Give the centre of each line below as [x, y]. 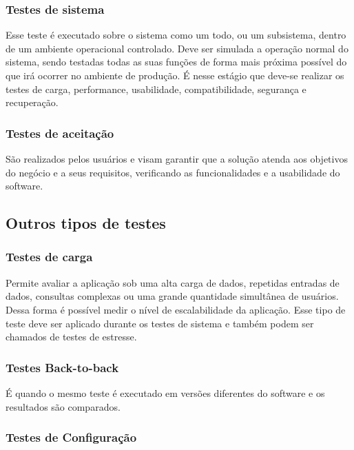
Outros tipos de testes [86, 223]
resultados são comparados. [63, 406]
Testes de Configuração [71, 437]
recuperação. [32, 102]
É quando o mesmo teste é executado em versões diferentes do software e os [165, 392]
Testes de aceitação [60, 133]
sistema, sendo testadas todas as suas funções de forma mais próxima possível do [176, 62]
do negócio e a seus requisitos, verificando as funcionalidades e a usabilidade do [173, 172]
